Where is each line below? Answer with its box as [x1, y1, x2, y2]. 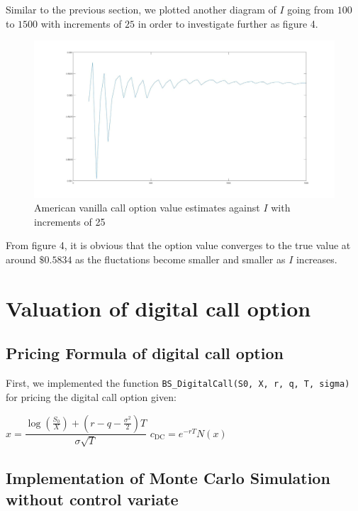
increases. [296, 252, 337, 267]
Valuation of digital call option [6, 293, 311, 322]
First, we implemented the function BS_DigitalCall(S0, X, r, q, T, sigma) [6, 375, 350, 390]
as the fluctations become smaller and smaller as [75, 252, 286, 267]
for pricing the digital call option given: [6, 389, 177, 404]
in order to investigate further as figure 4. [138, 16, 318, 31]
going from [287, 2, 335, 16]
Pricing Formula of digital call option [6, 342, 284, 364]
